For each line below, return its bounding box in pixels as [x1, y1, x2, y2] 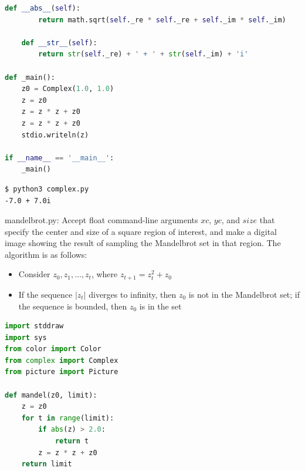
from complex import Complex [5, 356, 118, 365]
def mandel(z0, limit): [5, 391, 97, 399]
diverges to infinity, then [89, 288, 177, 300]
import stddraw [5, 322, 64, 331]
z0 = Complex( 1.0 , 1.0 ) [21, 85, 114, 93]
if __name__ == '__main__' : [5, 153, 114, 162]
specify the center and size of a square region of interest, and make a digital [5, 225, 277, 237]
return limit [21, 460, 72, 469]
